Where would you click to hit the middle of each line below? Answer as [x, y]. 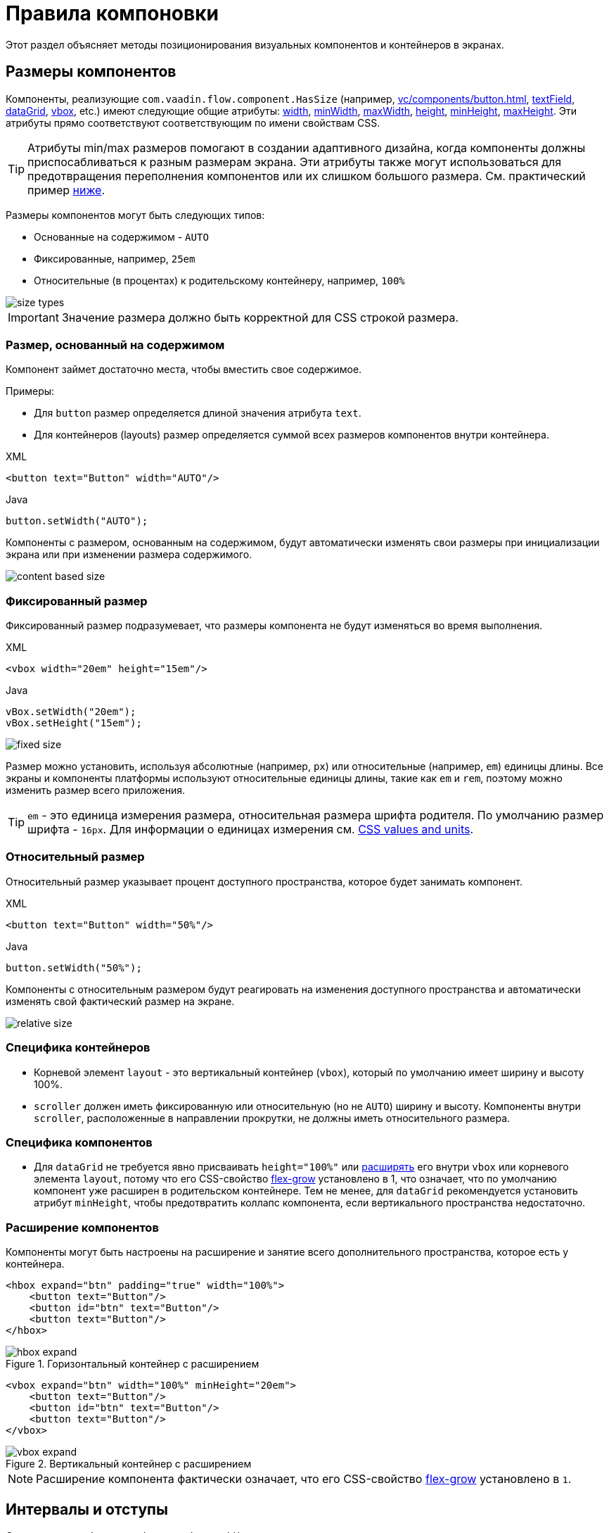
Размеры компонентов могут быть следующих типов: [135, 215]
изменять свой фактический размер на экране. [120, 1001]
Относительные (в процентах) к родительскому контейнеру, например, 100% [219, 280]
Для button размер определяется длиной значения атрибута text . [198, 413]
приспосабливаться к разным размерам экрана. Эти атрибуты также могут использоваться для [295, 162]
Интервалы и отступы [87, 1509]
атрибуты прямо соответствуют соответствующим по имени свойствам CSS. [193, 122]
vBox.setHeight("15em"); [74, 723]
